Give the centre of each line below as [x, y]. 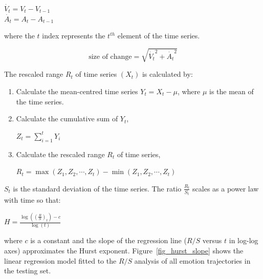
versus [212, 240]
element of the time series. [159, 36]
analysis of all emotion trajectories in [192, 260]
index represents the [74, 36]
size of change [110, 57]
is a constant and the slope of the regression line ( [108, 240]
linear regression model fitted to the [60, 260]
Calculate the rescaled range [60, 154]
